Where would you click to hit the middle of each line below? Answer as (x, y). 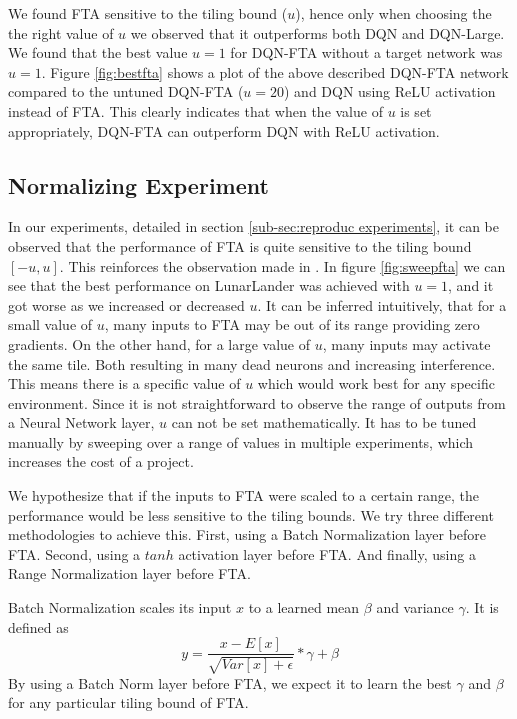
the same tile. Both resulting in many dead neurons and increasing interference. (252, 363)
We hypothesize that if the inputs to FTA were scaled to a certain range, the (244, 495)
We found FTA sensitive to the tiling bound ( (148, 13)
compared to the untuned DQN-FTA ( (126, 91)
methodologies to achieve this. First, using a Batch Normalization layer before (247, 534)
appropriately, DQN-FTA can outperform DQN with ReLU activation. (224, 130)
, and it (471, 285)
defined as (38, 626)
